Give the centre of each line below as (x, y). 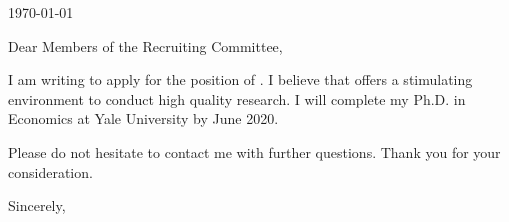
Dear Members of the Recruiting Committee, (145, 45)
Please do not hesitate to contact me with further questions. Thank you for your (254, 151)
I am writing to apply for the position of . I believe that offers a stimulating (240, 79)
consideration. (50, 171)
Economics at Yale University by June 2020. (143, 118)
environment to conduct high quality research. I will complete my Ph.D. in (237, 98)
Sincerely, (37, 205)
